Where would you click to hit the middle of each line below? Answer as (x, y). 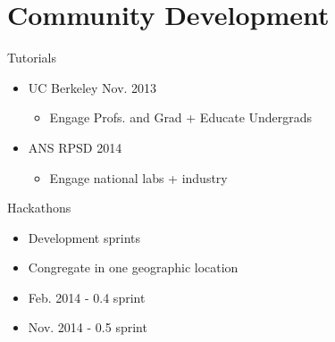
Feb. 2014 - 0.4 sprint (87, 297)
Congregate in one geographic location (133, 267)
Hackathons (39, 208)
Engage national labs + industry (138, 177)
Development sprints (84, 237)
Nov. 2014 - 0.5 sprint (88, 327)
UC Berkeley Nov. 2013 (92, 87)
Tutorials (32, 58)
